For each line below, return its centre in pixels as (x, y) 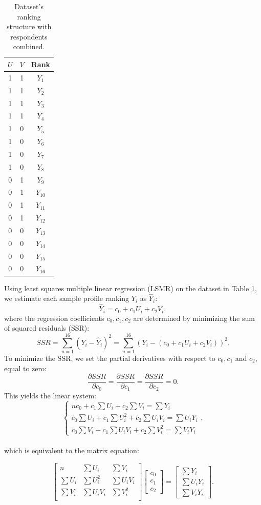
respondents (29, 36)
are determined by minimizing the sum (194, 318)
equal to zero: (25, 368)
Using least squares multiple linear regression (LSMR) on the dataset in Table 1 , (130, 288)
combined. (29, 46)
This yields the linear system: (50, 395)
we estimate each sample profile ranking (67, 298)
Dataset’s (29, 6)
